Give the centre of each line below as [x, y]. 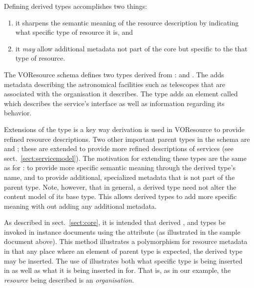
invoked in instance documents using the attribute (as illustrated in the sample [122, 232]
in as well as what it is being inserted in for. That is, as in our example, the [117, 270]
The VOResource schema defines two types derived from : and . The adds [114, 74]
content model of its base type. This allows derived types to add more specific [120, 196]
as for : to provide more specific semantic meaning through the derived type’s [120, 167]
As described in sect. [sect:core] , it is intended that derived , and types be [115, 222]
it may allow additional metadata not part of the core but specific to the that [131, 48]
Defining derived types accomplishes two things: [75, 6]
